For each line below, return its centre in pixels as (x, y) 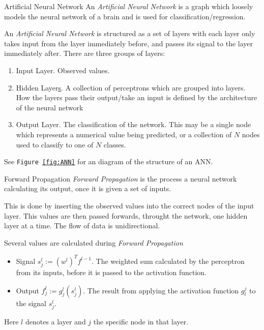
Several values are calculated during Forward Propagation (94, 242)
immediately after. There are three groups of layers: (85, 53)
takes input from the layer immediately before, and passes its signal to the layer (129, 43)
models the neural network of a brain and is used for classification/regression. (125, 16)
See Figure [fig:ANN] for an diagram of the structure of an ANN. (109, 161)
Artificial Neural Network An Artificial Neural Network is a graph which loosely (129, 6)
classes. (115, 144)
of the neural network (50, 107)
